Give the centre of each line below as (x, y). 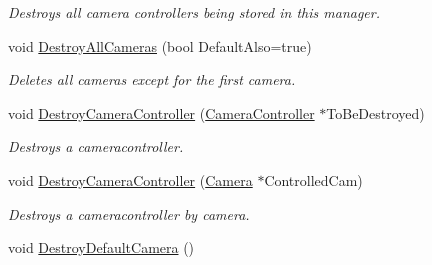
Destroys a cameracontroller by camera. (129, 213)
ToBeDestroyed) (375, 112)
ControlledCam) (313, 179)
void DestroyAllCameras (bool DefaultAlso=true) (160, 45)
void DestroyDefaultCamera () (101, 247)
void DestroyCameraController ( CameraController (161, 112)
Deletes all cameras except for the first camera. (152, 79)
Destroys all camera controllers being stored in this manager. (194, 12)
